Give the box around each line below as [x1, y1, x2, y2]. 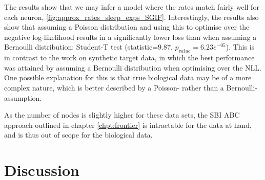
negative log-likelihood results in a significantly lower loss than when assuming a [4, 31, 257, 42]
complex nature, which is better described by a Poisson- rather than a [4, 82, 224, 93]
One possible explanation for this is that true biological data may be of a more [4, 72, 252, 83]
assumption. [4, 92, 42, 103]
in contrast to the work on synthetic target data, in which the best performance [4, 52, 255, 63]
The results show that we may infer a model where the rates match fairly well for [4, 2, 259, 12]
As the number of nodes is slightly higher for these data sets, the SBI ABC [4, 109, 240, 120]
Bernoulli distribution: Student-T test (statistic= [4, 41, 158, 52]
